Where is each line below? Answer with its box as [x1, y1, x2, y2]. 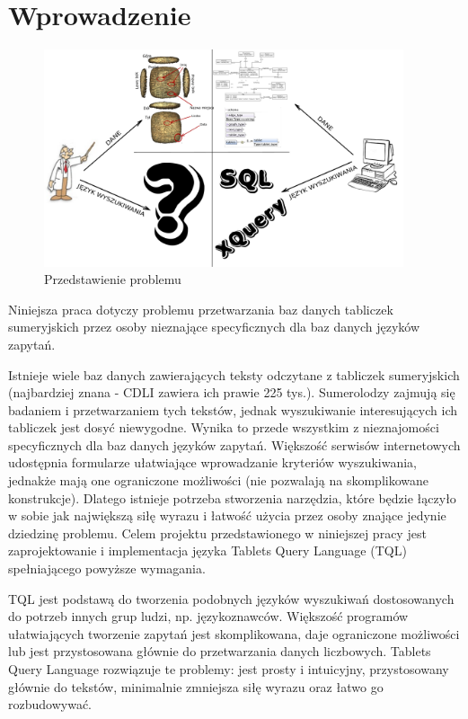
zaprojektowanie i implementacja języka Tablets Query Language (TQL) [8, 541, 407, 560]
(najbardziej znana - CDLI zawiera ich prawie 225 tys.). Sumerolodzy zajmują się [8, 383, 455, 402]
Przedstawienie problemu [44, 270, 181, 288]
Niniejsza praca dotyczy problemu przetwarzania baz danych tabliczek [8, 299, 393, 318]
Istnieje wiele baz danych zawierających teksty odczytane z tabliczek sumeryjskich [8, 365, 460, 384]
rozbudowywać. [8, 695, 92, 714]
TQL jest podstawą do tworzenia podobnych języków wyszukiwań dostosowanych [8, 589, 455, 608]
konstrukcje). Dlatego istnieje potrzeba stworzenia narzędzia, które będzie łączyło [8, 488, 456, 507]
